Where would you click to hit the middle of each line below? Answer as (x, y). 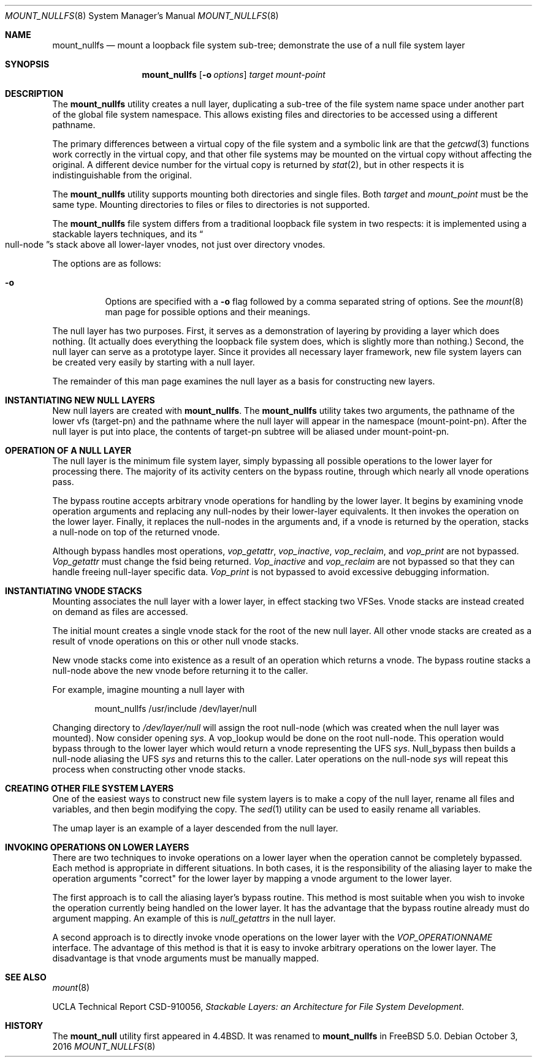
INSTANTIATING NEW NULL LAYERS (80, 400)
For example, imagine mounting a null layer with (149, 690)
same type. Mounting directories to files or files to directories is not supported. (211, 204)
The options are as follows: (107, 263)
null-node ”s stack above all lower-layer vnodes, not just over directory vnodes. (165, 244)
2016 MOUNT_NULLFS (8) (104, 1046)
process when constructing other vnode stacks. (149, 769)
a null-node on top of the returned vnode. (136, 532)
